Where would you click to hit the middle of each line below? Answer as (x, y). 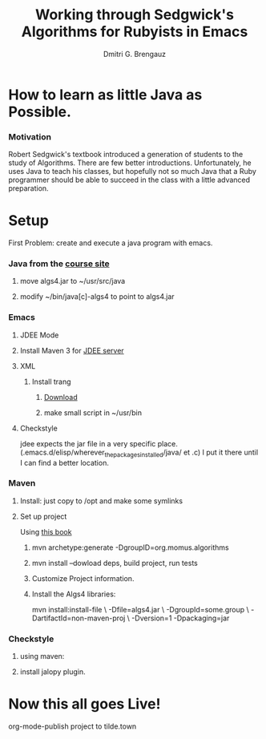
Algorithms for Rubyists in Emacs (135, 32)
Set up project (43, 516)
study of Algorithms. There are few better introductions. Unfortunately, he (130, 163)
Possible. (40, 112)
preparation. (29, 188)
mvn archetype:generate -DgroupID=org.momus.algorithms (131, 547)
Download (60, 397)
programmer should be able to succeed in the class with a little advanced (129, 180)
